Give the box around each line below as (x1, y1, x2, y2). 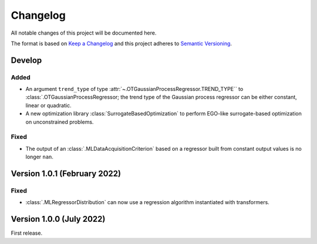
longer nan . (25, 153, 54, 161)
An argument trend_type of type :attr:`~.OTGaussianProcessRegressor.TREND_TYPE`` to (25, 86, 244, 93)
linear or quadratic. (25, 101, 72, 109)
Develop (11, 55, 42, 65)
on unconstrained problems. (25, 118, 94, 126)
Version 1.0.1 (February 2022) (11, 169, 122, 178)
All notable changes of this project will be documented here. (11, 29, 157, 36)
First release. (11, 229, 43, 237)
